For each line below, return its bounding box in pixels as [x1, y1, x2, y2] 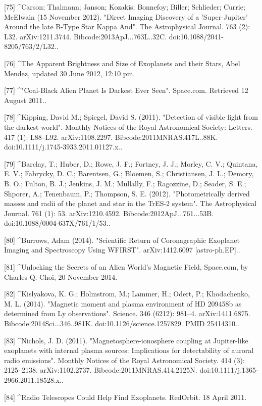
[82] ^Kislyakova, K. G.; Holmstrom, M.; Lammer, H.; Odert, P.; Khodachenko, [4, 288, 250, 299]
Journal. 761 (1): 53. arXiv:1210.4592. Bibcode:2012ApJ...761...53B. [4, 208, 214, 218]
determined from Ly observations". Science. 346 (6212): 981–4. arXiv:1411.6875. [4, 308, 250, 319]
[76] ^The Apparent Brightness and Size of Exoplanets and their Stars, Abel [4, 58, 240, 68]
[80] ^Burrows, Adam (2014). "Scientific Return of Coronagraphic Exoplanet [4, 234, 240, 245]
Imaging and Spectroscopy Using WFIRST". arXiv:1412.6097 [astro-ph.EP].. [4, 244, 240, 255]
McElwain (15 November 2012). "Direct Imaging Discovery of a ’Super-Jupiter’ [4, 11, 248, 22]
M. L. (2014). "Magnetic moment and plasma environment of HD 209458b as [4, 298, 242, 309]
